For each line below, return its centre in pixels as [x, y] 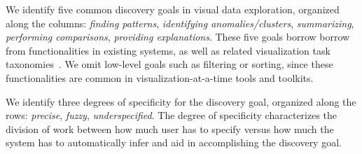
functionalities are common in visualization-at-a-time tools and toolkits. [160, 77]
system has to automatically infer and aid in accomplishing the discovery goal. [174, 142]
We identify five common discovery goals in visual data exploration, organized [173, 9]
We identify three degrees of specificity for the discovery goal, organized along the [181, 101]
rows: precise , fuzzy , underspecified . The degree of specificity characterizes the [172, 115]
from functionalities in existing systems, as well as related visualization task [168, 50]
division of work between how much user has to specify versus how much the [170, 128]
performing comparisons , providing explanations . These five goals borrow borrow [178, 37]
